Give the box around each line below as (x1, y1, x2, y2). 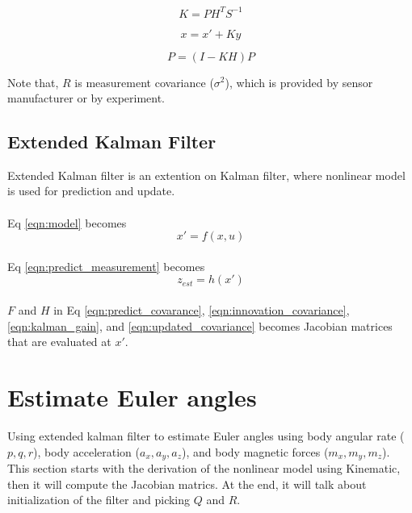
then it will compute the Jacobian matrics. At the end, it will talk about (7, 475, 367, 492)
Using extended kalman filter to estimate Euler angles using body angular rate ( (7, 427, 405, 444)
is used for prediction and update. (7, 182, 175, 199)
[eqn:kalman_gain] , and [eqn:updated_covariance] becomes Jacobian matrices (7, 317, 393, 334)
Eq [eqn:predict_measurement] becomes (7, 257, 205, 274)
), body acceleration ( (33, 443, 140, 460)
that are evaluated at (7, 333, 111, 350)
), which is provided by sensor (225, 73, 373, 90)
